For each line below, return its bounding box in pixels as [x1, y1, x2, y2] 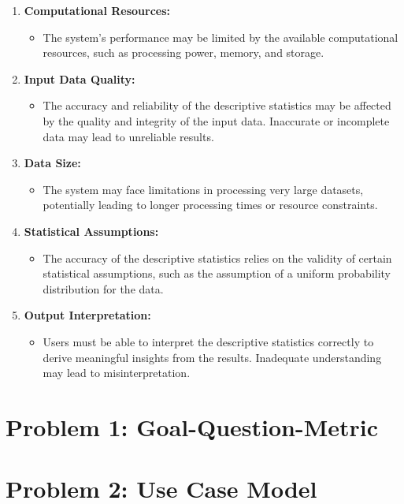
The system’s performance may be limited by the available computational [43, 28, 398, 45]
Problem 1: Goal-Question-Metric [6, 410, 379, 442]
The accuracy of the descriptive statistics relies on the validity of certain [43, 249, 392, 266]
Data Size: [24, 155, 81, 171]
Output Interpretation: [24, 307, 151, 323]
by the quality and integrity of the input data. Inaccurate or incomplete [43, 112, 390, 129]
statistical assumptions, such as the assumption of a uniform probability [43, 265, 391, 282]
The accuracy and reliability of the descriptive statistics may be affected [43, 97, 391, 114]
